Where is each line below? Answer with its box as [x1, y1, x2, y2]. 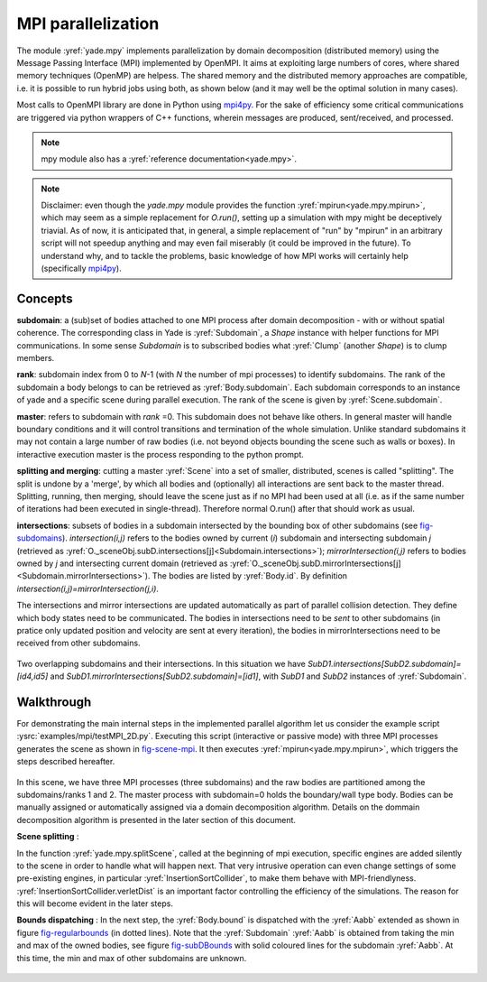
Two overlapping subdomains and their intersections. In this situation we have [16, 658, 306, 669]
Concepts [16, 291, 73, 306]
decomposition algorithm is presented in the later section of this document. [16, 814, 297, 825]
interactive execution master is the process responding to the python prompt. [16, 449, 304, 459]
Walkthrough [16, 694, 92, 709]
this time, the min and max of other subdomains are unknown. [16, 952, 247, 963]
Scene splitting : [16, 831, 79, 842]
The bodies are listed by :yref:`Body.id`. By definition [152, 570, 347, 581]
